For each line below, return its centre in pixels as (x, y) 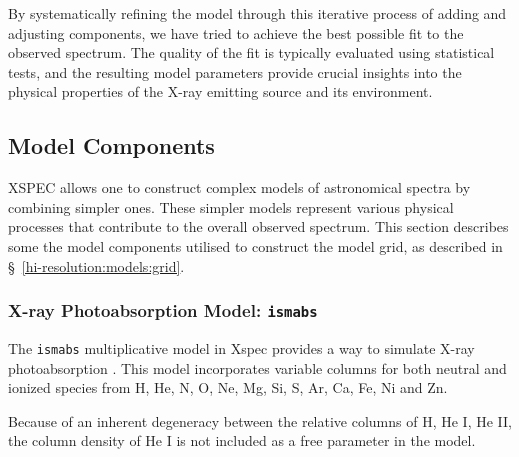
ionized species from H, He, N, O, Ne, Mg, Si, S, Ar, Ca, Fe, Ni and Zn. (228, 387)
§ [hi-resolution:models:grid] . (96, 265)
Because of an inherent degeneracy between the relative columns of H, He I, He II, (260, 420)
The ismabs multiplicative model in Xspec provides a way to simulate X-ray (241, 347)
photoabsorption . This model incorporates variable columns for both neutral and (257, 367)
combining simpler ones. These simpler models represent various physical (231, 206)
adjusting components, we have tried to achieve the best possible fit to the (236, 32)
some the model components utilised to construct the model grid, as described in (255, 245)
